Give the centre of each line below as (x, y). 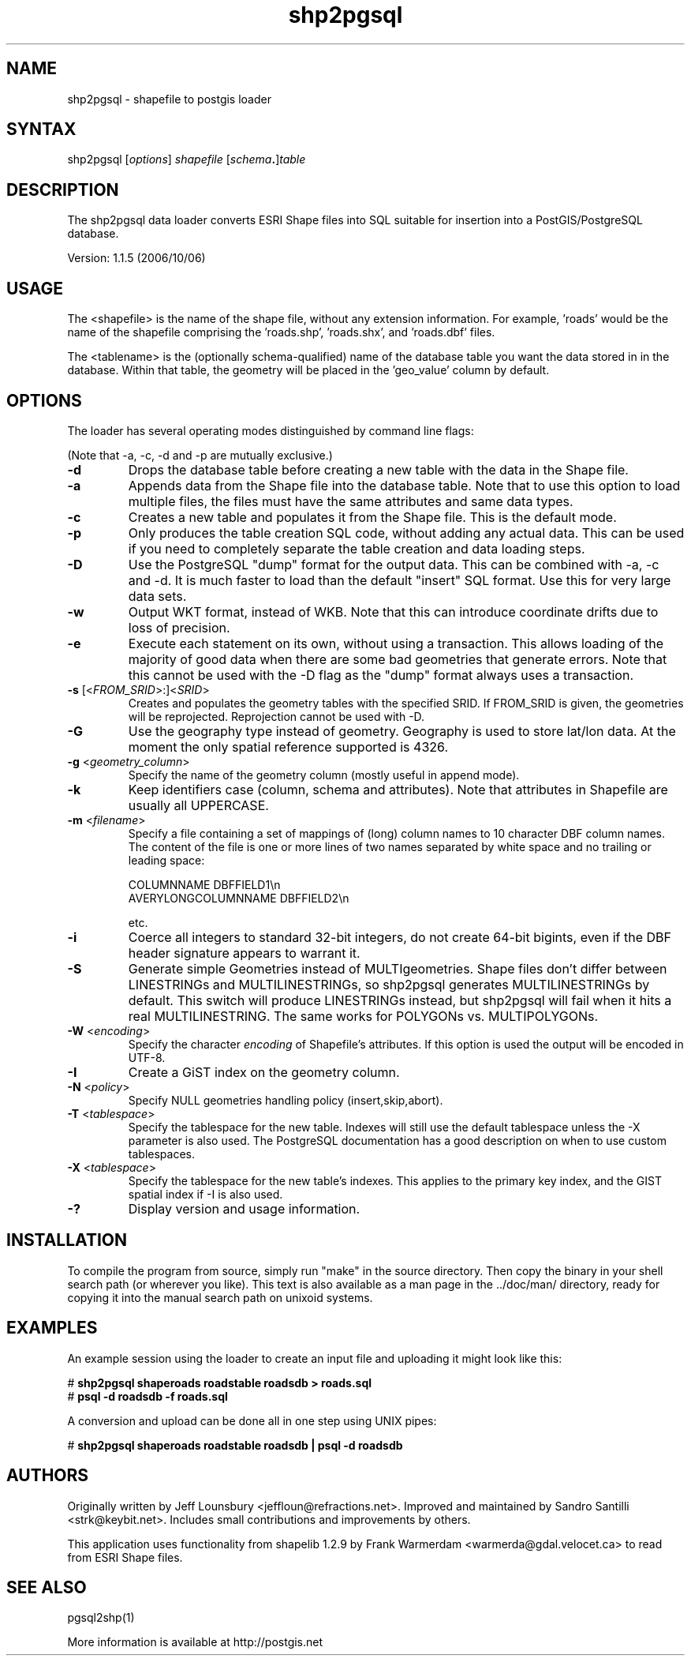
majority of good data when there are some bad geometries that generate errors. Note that (398, 659)
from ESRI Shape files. (125, 1557)
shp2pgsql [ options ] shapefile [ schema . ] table (187, 159)
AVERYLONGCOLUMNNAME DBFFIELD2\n (239, 898)
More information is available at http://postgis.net (195, 1642)
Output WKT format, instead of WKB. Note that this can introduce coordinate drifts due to (393, 612)
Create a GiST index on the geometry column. (264, 1072)
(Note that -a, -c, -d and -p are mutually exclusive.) (200, 455)
